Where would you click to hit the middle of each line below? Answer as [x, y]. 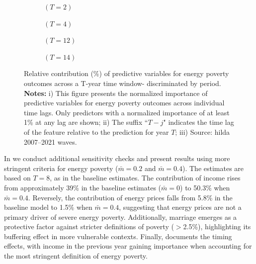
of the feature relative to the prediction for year [96, 132]
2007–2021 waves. [50, 141]
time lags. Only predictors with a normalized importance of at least [127, 112]
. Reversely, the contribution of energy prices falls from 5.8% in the [130, 197]
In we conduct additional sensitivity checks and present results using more [117, 158]
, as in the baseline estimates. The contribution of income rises [145, 178]
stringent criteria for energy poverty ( [61, 168]
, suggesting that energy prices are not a [180, 207]
